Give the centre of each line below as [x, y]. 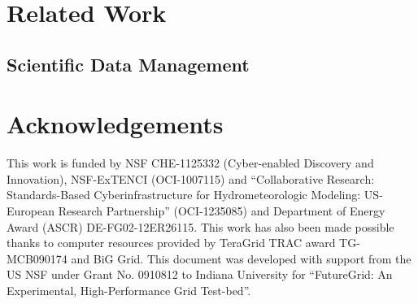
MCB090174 [37, 258]
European [30, 211]
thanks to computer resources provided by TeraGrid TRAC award [171, 243]
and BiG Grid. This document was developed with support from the [241, 258]
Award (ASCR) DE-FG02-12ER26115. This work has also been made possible [200, 226]
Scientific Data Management [128, 64]
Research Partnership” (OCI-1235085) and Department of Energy [222, 211]
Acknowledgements [115, 124]
